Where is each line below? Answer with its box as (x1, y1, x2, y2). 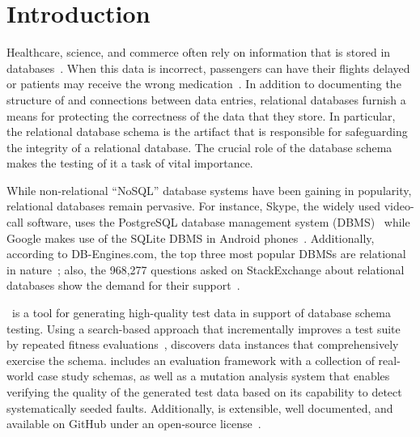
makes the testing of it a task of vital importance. (6, 155, 253, 172)
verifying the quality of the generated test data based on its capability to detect (6, 384, 402, 400)
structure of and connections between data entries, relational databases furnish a (6, 91, 406, 108)
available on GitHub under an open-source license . (6, 415, 261, 432)
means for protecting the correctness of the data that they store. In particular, (6, 107, 396, 124)
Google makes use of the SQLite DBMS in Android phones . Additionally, (6, 229, 375, 246)
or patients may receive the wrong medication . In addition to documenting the (6, 75, 401, 92)
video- (384, 197, 414, 214)
